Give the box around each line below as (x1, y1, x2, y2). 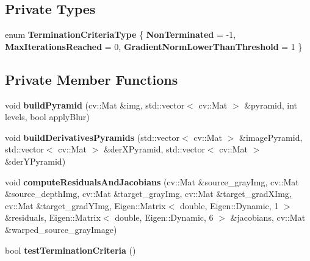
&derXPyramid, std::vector (103, 143, 205, 156)
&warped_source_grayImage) (5, 223, 117, 235)
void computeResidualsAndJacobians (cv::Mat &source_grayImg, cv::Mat (5, 175, 299, 188)
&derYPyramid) (5, 154, 66, 167)
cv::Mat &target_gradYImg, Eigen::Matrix (5, 199, 166, 212)
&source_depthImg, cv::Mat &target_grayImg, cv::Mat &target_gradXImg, (5, 187, 292, 200)
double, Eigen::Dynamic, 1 (179, 199, 279, 212)
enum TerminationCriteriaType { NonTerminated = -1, (5, 28, 236, 41)
